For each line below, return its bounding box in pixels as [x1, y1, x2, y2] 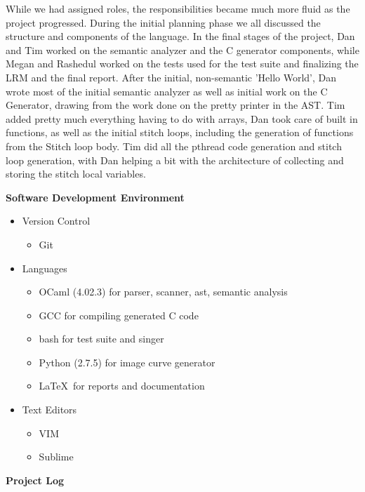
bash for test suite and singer [39, 331, 164, 346]
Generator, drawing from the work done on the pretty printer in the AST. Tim [6, 98, 345, 112]
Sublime [39, 449, 74, 464]
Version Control [22, 213, 91, 228]
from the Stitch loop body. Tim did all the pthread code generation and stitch [6, 138, 342, 153]
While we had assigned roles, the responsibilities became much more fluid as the [6, 1, 350, 15]
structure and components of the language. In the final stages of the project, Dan [6, 29, 355, 44]
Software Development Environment [6, 190, 185, 204]
